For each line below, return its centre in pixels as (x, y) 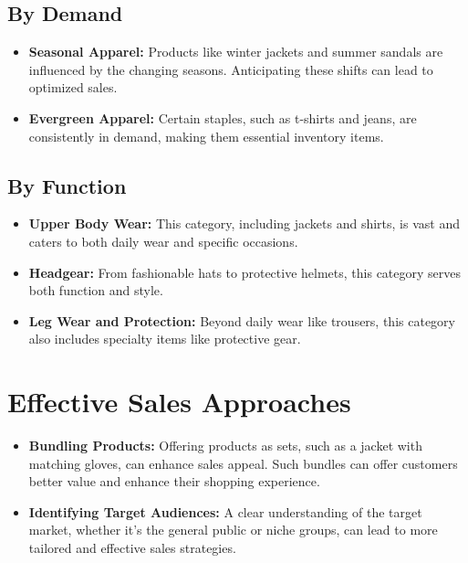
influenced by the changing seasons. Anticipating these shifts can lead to (231, 69)
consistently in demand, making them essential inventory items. (206, 136)
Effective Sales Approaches (179, 402)
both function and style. (96, 290)
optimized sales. (73, 87)
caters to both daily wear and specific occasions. (163, 241)
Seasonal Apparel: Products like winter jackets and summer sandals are (236, 52)
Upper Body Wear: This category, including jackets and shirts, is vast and (244, 223)
